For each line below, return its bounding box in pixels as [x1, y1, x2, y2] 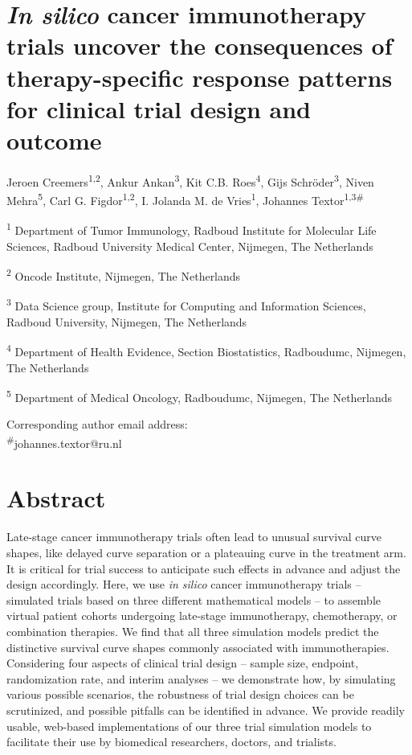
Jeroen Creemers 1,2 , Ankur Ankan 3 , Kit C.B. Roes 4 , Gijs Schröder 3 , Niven [6, 170, 374, 190]
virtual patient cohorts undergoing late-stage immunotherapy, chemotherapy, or [6, 607, 398, 624]
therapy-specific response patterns [6, 60, 393, 93]
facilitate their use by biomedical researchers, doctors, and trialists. [6, 733, 337, 750]
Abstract [6, 482, 106, 515]
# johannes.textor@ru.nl [6, 433, 122, 451]
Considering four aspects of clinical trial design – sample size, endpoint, [6, 654, 359, 671]
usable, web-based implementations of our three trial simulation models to [6, 717, 372, 734]
